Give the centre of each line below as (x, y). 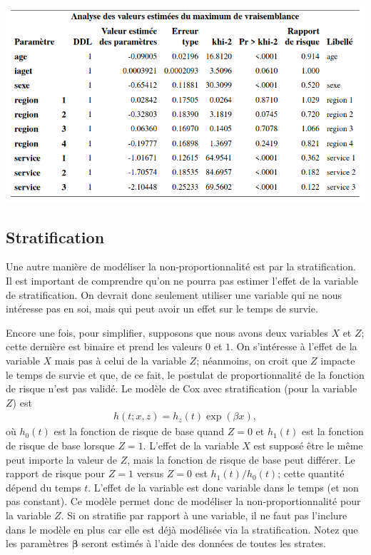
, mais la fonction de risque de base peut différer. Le (241, 459)
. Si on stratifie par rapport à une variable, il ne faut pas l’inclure (204, 515)
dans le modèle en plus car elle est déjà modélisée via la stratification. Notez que (182, 529)
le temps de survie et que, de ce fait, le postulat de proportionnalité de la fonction (185, 374)
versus (150, 473)
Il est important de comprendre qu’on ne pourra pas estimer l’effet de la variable (182, 281)
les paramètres (37, 543)
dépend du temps (44, 487)
